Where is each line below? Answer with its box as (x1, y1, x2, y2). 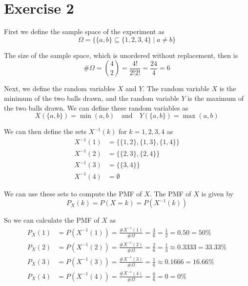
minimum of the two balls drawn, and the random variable (4, 93, 179, 103)
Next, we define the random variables (4, 83, 116, 94)
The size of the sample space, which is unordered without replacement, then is (4, 50, 238, 60)
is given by (201, 188, 233, 198)
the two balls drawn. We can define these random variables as (4, 102, 188, 113)
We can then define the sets (4, 126, 86, 136)
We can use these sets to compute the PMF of (4, 188, 142, 198)
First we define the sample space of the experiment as (4, 26, 165, 37)
